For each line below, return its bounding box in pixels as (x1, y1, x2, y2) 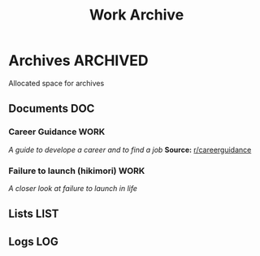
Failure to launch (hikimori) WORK (8, 165, 145, 176)
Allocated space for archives (8, 78, 105, 88)
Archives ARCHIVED (8, 51, 149, 70)
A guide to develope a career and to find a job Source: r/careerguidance (8, 145, 252, 154)
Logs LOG (8, 234, 58, 249)
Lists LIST (8, 207, 59, 221)
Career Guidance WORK (8, 126, 106, 137)
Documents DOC (8, 102, 95, 115)
